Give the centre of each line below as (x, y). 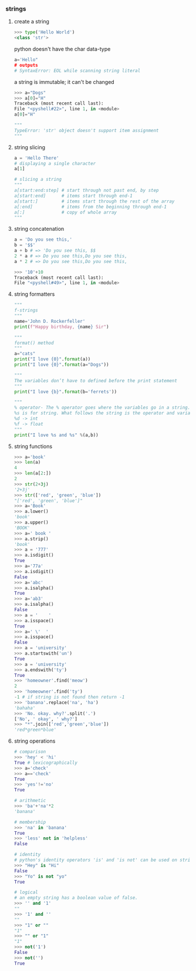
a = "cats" (25, 354)
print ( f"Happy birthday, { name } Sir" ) (61, 327)
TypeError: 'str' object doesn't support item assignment (86, 130)
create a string (31, 22)
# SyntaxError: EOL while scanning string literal (77, 70)
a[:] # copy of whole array (65, 212)
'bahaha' (25, 708)
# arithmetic (30, 801)
